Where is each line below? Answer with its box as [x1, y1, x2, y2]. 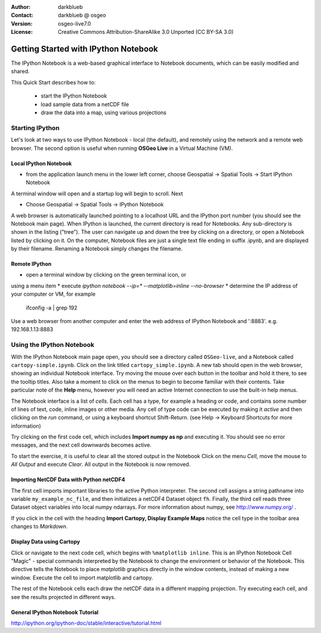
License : [11, 29, 33, 36]
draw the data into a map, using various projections [40, 109, 166, 116]
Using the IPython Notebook [11, 341, 95, 349]
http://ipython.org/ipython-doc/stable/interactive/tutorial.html [11, 619, 162, 626]
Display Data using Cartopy [11, 538, 80, 546]
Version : [11, 20, 33, 27]
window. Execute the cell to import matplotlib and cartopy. [11, 574, 153, 581]
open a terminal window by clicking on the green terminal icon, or [26, 271, 187, 278]
